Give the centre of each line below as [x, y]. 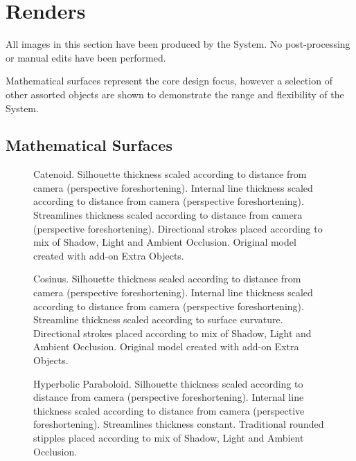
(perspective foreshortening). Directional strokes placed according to [178, 228]
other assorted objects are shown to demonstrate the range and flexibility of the [175, 94]
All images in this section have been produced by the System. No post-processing [178, 44]
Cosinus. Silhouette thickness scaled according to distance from [167, 279]
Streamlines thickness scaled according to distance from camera [168, 215]
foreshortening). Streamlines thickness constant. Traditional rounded [179, 424]
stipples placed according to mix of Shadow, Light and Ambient [169, 437]
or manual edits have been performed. [86, 57]
